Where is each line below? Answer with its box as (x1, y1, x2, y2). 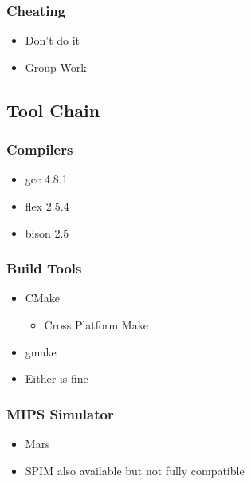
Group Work (25, 58, 87, 75)
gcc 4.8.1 (25, 171, 68, 187)
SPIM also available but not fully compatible (25, 462, 245, 478)
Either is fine (25, 370, 88, 387)
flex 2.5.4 (25, 198, 69, 214)
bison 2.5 (25, 224, 69, 241)
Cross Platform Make (44, 317, 148, 333)
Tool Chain (6, 97, 100, 122)
